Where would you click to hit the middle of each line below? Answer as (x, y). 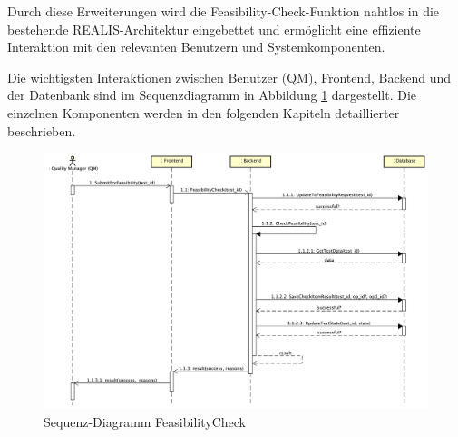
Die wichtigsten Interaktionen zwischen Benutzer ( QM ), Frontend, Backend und (229, 77)
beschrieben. (42, 130)
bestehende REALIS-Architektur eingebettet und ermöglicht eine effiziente (214, 29)
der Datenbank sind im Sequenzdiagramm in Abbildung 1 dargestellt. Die (212, 95)
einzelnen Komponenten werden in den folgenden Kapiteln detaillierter (204, 112)
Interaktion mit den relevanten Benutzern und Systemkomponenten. (196, 47)
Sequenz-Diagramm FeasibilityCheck (145, 421)
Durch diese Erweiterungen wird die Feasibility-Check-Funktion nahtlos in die (224, 11)
